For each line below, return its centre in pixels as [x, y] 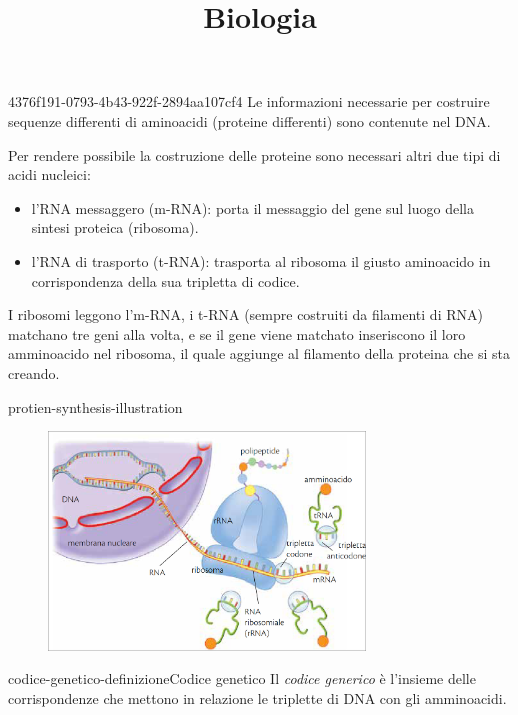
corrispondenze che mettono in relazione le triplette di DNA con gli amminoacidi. [257, 698]
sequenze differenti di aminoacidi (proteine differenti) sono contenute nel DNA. [249, 120]
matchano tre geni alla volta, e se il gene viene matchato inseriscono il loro [237, 333]
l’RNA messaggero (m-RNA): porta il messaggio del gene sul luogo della [252, 207]
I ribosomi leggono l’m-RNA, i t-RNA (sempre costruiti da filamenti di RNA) [245, 314]
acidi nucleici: [49, 174]
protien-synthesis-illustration [95, 406]
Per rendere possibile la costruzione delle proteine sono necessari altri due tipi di [254, 154]
